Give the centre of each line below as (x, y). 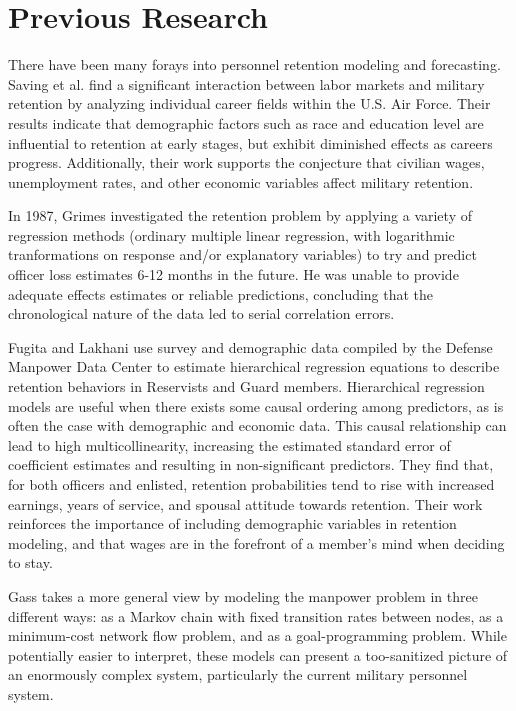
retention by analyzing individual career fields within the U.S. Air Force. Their (249, 103)
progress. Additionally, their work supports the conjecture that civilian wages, (246, 162)
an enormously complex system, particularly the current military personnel (238, 674)
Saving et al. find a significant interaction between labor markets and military (246, 83)
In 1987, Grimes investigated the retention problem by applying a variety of (240, 215)
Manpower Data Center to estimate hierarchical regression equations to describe (254, 366)
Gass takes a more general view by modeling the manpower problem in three (243, 595)
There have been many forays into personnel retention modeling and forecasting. (254, 64)
